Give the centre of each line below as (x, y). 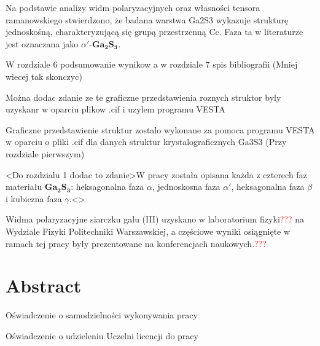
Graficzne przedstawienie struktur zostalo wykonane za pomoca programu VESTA (160, 129)
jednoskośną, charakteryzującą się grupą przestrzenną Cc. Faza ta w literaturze (154, 32)
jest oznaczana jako (42, 43)
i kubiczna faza (34, 198)
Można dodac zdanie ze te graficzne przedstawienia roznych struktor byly (143, 97)
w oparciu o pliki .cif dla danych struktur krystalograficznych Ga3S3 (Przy (146, 142)
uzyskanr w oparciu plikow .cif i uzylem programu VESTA (115, 109)
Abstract (44, 285)
